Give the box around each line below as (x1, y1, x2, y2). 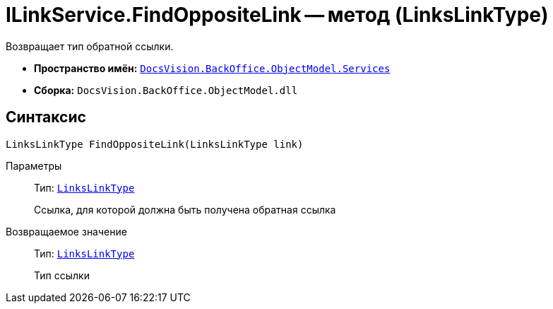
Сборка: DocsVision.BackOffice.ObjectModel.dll (34, 83, 298, 96)
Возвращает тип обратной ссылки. (6, 40, 174, 52)
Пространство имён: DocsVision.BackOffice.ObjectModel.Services (34, 62, 391, 74)
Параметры (6, 159, 62, 172)
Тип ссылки (34, 269, 90, 281)
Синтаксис (6, 108, 86, 127)
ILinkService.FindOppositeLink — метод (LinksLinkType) (6, 3, 549, 27)
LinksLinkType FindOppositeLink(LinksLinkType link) (6, 138, 304, 150)
